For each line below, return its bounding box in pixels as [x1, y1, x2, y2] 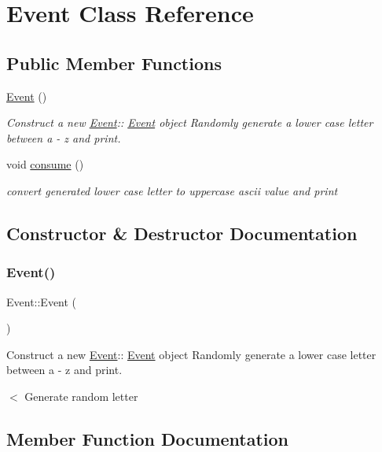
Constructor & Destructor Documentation [6, 220, 358, 245]
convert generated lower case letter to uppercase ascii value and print [6, 182, 338, 198]
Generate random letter [24, 387, 138, 404]
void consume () [6, 156, 84, 172]
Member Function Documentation [6, 426, 289, 450]
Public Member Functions [6, 50, 222, 75]
